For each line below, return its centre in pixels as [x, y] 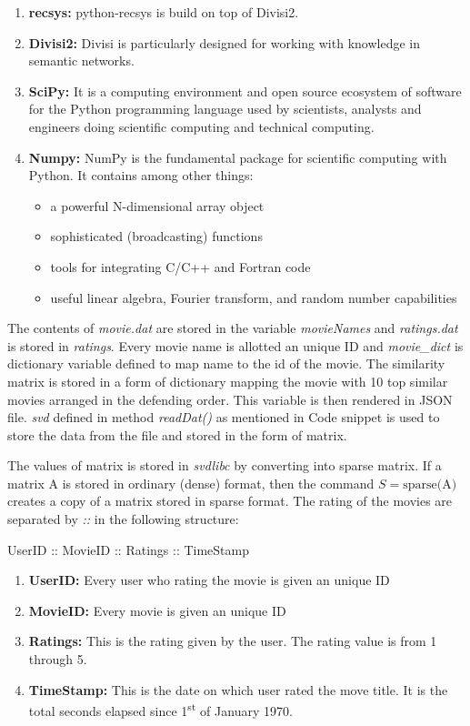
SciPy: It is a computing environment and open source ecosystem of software [245, 91]
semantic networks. [81, 60]
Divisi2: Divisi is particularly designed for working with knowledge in [224, 42]
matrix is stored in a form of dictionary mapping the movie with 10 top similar [228, 381]
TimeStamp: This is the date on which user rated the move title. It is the [238, 689]
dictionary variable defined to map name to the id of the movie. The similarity [226, 363]
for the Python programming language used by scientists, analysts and [225, 109]
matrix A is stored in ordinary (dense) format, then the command [191, 483]
